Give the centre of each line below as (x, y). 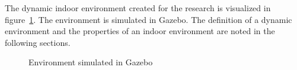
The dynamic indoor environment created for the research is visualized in (138, 8)
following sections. (38, 42)
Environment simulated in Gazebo (91, 62)
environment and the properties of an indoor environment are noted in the (140, 31)
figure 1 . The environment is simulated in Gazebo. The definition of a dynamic (148, 19)
